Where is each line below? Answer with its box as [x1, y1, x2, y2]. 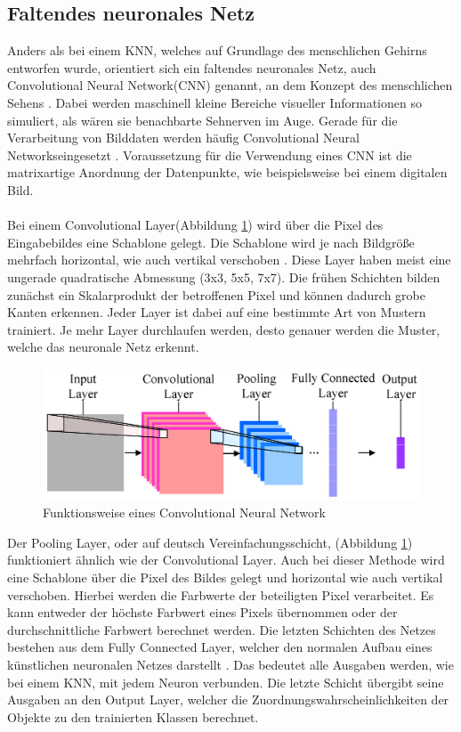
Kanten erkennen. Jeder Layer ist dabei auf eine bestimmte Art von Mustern [7, 303, 426, 321]
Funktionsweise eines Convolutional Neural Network [43, 503, 326, 522]
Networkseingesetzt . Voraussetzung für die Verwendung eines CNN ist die [7, 145, 412, 164]
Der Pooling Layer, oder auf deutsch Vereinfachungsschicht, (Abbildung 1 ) [7, 533, 413, 551]
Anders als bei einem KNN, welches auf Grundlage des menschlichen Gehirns [7, 41, 427, 60]
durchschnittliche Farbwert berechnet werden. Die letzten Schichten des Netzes [7, 620, 436, 638]
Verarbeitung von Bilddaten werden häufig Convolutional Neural [7, 128, 360, 147]
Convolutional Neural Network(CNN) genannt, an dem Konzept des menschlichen [7, 76, 453, 94]
